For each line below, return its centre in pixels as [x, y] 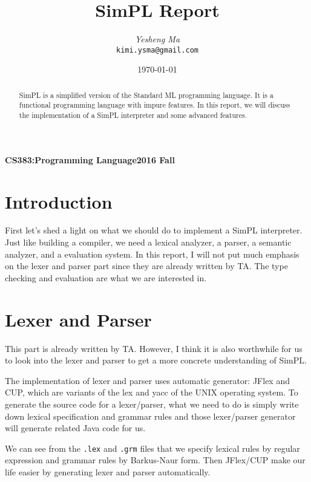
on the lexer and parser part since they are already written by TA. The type [146, 266]
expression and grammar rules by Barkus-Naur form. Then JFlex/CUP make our [155, 460]
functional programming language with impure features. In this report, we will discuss [155, 105]
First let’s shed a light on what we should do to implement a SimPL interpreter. [154, 230]
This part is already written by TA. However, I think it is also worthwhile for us [154, 348]
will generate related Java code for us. [75, 428]
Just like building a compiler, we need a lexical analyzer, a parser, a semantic [148, 242]
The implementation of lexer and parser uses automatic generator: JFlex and [147, 380]
